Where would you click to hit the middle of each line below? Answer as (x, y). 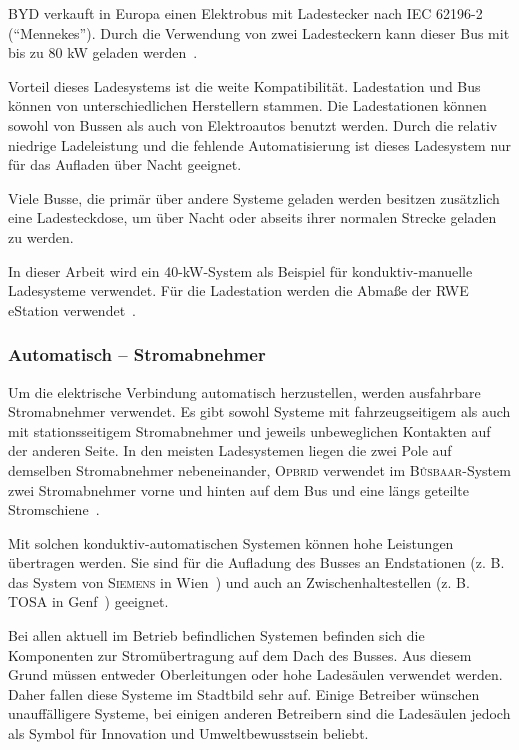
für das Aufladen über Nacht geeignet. (125, 164)
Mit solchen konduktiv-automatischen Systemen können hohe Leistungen (231, 542)
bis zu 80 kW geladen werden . (103, 52)
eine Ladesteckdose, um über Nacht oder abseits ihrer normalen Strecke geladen (252, 217)
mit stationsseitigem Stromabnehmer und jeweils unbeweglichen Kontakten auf (249, 430)
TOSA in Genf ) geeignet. (88, 601)
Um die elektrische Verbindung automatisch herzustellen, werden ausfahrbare (244, 391)
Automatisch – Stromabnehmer (137, 354)
